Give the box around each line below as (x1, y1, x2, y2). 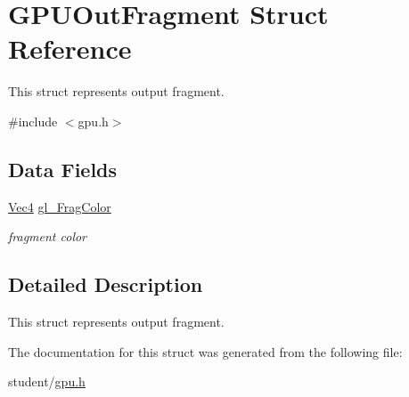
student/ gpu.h (8, 372, 86, 391)
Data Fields (8, 155, 118, 182)
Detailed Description (8, 271, 203, 298)
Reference (8, 30, 132, 67)
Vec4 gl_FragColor (8, 197, 111, 215)
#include (8, 111, 58, 130)
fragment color (8, 227, 87, 246)
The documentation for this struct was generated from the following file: (8, 342, 403, 361)
